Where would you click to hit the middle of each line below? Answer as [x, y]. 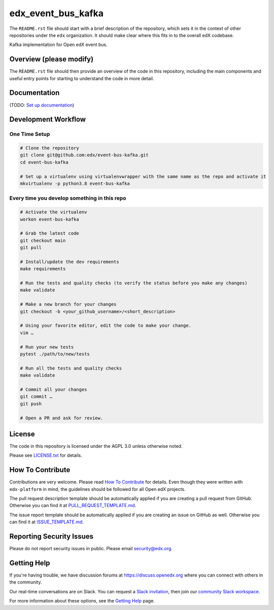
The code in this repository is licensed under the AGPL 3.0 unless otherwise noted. [96, 446]
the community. [26, 582]
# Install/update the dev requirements [70, 262]
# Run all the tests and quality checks [71, 368]
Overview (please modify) [52, 59]
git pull [31, 248]
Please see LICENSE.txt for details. [46, 455]
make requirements [43, 269]
